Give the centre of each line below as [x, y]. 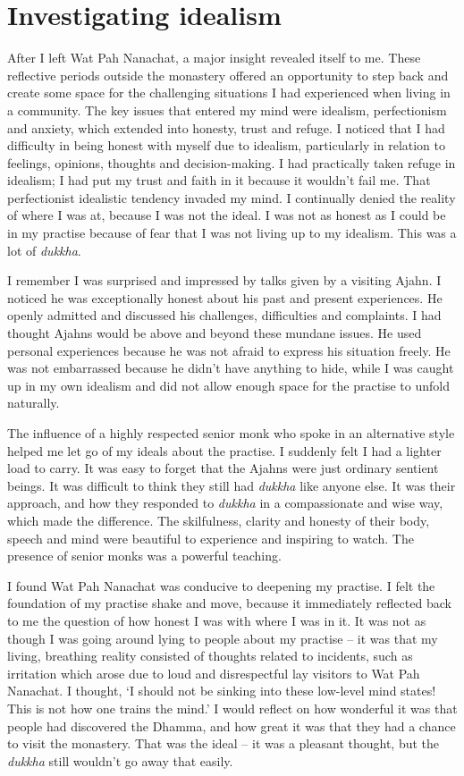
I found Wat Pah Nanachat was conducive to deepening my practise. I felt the [221, 585]
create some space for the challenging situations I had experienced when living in [229, 93]
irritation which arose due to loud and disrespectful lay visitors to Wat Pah [214, 673]
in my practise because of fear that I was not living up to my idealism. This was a [232, 233]
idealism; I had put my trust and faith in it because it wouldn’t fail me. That [219, 180]
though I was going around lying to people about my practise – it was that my [223, 638]
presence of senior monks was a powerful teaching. [144, 556]
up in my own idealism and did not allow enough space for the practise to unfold [228, 385]
